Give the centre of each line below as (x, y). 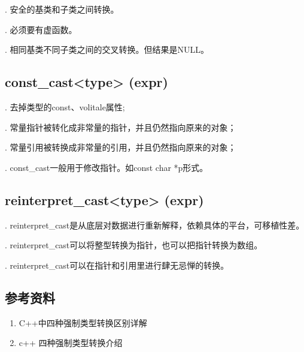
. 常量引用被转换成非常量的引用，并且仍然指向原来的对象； (121, 147)
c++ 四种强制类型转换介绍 (71, 343)
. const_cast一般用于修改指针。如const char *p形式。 (107, 167)
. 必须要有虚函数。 (41, 29)
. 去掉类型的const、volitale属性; (65, 106)
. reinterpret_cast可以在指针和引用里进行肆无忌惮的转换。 (117, 265)
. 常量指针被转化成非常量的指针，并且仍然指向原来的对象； (121, 127)
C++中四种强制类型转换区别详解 (83, 322)
